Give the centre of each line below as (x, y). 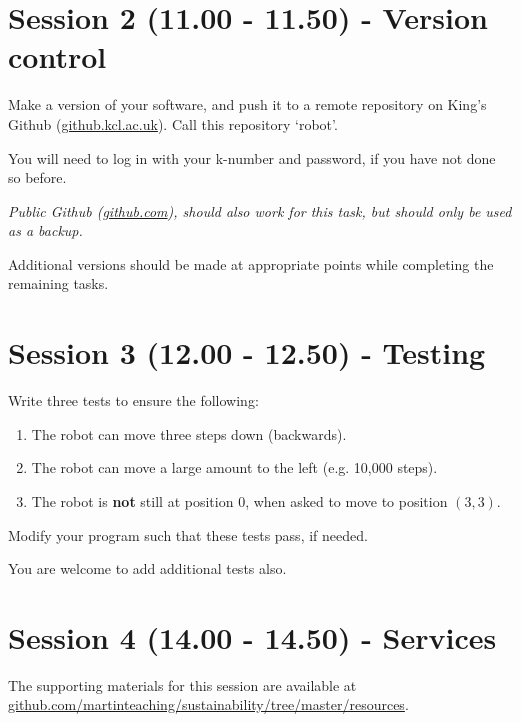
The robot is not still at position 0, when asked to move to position (239, 500)
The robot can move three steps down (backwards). (189, 433)
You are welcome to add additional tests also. (147, 568)
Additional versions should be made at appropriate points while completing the (251, 263)
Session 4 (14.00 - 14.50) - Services (252, 636)
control (57, 56)
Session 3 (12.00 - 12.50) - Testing (247, 352)
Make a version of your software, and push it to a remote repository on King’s (247, 104)
